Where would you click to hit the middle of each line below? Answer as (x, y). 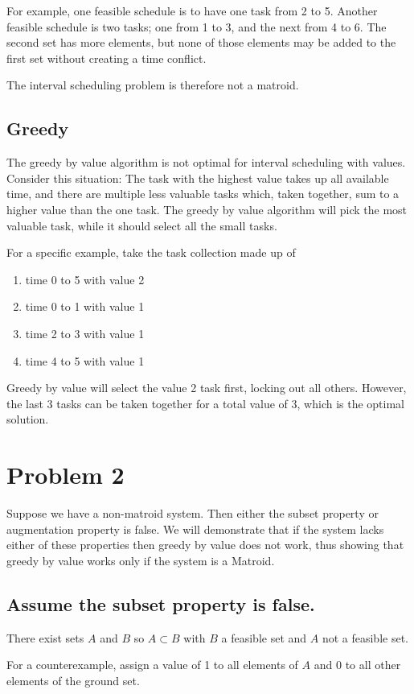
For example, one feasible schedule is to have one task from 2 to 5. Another (192, 10)
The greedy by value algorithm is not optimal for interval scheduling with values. (206, 162)
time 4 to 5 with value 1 (85, 360)
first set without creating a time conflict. (107, 58)
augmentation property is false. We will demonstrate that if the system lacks (195, 529)
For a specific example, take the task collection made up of (151, 252)
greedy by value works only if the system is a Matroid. (141, 560)
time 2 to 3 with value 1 (85, 333)
